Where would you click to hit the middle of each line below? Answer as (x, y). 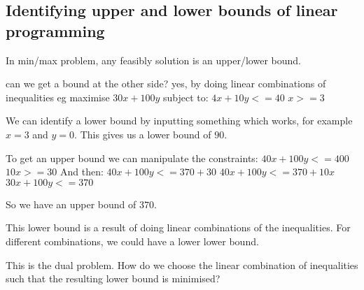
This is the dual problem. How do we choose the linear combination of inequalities (182, 264)
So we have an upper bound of (71, 204)
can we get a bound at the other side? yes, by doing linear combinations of (166, 84)
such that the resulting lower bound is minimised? (113, 278)
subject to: (186, 97)
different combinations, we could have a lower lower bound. (132, 241)
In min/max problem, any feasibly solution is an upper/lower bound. (153, 60)
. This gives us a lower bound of (143, 134)
